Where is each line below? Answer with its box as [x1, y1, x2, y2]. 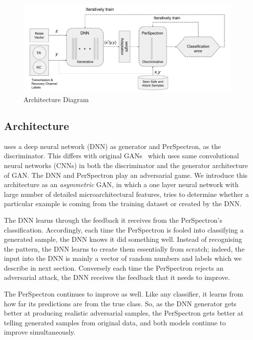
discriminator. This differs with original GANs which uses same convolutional [4, 150, 239, 161]
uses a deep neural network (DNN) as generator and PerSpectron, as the [4, 141, 221, 151]
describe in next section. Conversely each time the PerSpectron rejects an [4, 262, 224, 273]
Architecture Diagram [23, 94, 89, 104]
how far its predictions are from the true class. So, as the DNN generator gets [4, 298, 237, 308]
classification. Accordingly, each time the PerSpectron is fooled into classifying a [4, 224, 244, 234]
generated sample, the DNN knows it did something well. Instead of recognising [4, 234, 242, 244]
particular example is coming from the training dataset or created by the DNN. [4, 198, 242, 209]
